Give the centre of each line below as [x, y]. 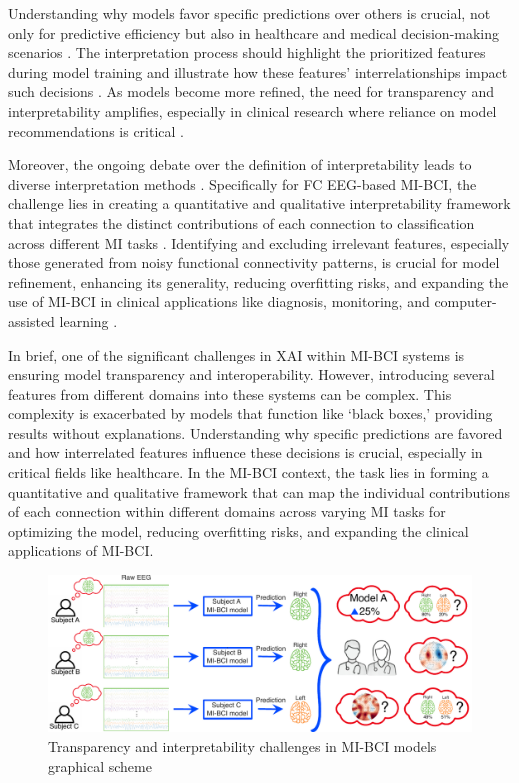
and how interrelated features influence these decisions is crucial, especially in [245, 452]
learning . [88, 320]
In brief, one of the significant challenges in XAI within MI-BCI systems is [236, 354]
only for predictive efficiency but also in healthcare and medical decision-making [254, 32]
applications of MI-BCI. [81, 550]
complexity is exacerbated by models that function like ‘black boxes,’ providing [250, 413]
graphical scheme [100, 765]
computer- [465, 301]
